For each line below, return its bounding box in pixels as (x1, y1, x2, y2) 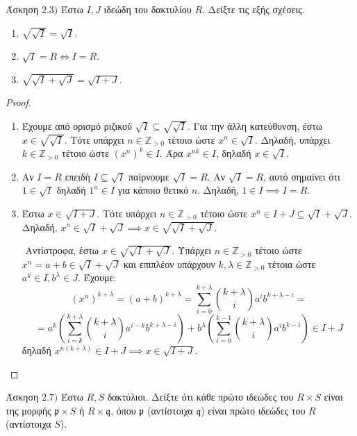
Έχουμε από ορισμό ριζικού (22, 118, 132, 133)
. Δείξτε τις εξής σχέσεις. (202, 2, 305, 16)
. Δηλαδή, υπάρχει (254, 132, 331, 146)
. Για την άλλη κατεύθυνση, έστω (187, 118, 323, 133)
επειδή (65, 169, 90, 183)
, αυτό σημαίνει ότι (263, 169, 340, 183)
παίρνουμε (128, 169, 169, 183)
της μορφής (6, 403, 51, 417)
